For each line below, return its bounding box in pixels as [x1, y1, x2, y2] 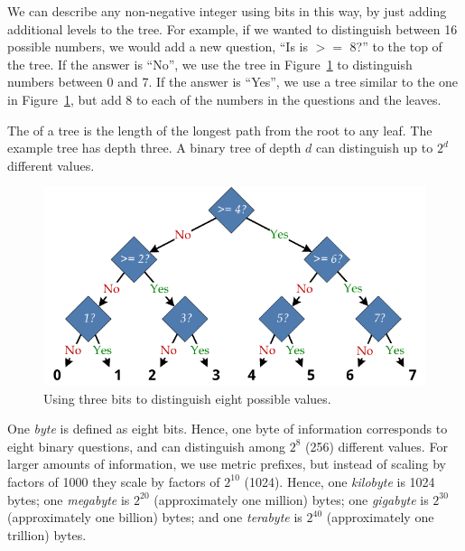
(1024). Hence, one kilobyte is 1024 [244, 472, 435, 490]
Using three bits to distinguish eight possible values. [43, 388, 331, 407]
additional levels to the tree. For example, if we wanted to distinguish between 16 [7, 19, 458, 38]
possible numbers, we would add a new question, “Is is [7, 37, 308, 56]
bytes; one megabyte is [7, 490, 130, 509]
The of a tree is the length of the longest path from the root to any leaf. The [7, 120, 432, 139]
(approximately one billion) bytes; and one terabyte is [7, 508, 302, 527]
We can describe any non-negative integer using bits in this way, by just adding [7, 2, 447, 20]
